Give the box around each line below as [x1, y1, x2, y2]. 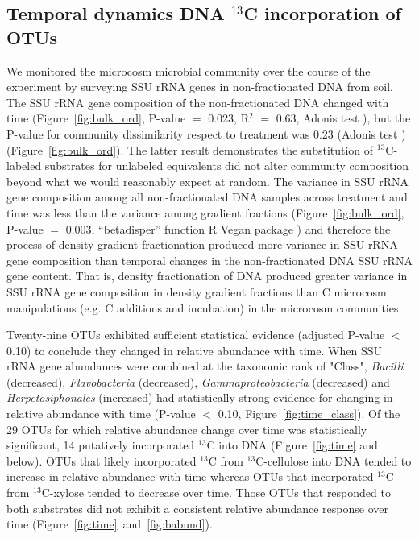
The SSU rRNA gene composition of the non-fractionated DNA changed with [6, 93, 389, 110]
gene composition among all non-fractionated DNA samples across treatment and [6, 188, 408, 205]
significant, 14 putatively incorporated [6, 437, 195, 453]
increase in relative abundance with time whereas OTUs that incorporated [6, 468, 374, 485]
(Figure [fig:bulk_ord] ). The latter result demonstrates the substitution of [6, 141, 374, 158]
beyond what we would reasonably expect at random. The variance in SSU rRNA [6, 172, 409, 189]
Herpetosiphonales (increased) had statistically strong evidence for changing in [6, 389, 393, 406]
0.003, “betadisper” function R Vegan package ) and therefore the [65, 220, 391, 237]
